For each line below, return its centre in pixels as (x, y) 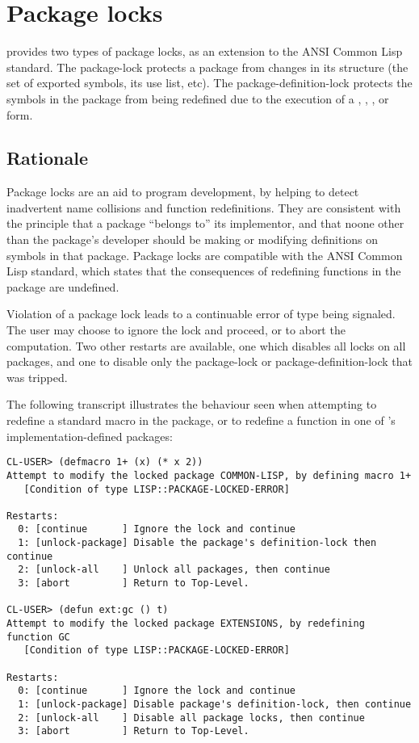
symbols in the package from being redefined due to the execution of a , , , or (198, 98)
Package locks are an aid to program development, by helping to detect (183, 192)
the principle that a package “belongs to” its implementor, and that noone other (205, 223)
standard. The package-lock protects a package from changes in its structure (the (207, 67)
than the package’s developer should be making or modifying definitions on (193, 239)
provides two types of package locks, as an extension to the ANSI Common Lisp (205, 51)
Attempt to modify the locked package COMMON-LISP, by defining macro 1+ (209, 475)
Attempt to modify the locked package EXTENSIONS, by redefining (186, 624)
